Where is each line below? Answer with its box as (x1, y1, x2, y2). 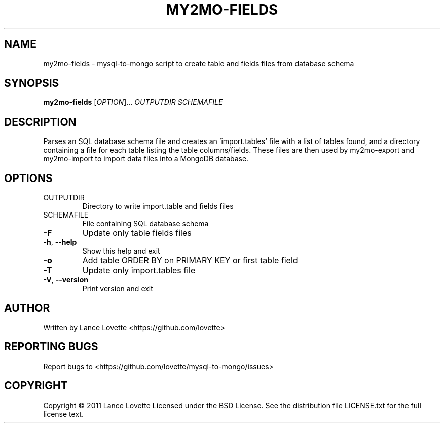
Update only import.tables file (82, 265, 196, 276)
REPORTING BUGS (4, 340, 98, 353)
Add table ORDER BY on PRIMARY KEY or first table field (82, 255, 298, 266)
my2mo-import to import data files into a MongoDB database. (43, 154, 249, 163)
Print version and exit (82, 284, 153, 293)
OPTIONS (4, 171, 53, 185)
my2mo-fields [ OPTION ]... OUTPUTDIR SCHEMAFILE (43, 98, 223, 107)
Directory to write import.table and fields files (82, 202, 234, 211)
